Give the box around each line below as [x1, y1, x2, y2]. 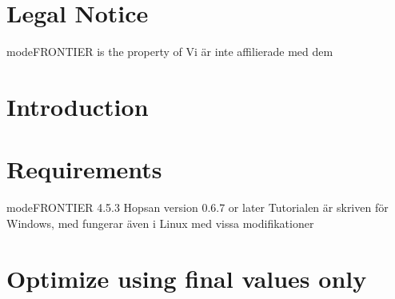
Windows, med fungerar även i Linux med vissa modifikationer [6, 214, 314, 231]
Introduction [6, 90, 149, 122]
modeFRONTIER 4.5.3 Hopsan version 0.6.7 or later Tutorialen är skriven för [6, 199, 389, 216]
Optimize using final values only [6, 261, 367, 294]
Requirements [6, 153, 162, 185]
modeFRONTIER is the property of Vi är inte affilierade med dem [6, 43, 333, 60]
